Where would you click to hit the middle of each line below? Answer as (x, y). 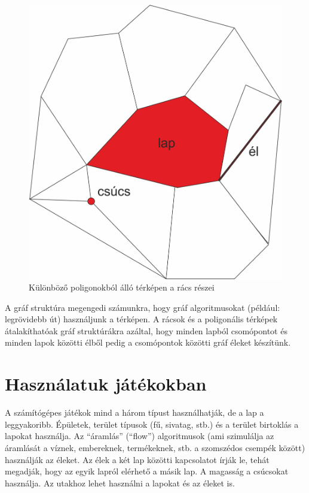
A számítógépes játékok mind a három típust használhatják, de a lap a (134, 412)
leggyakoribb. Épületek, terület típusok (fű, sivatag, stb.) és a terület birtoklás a (152, 424)
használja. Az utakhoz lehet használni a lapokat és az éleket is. (120, 483)
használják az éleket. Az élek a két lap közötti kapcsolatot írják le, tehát (137, 459)
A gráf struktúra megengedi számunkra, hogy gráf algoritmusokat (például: (143, 307)
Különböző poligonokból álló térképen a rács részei (122, 287)
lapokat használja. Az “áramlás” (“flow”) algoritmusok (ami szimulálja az (140, 436)
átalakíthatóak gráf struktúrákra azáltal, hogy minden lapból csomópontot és (146, 330)
